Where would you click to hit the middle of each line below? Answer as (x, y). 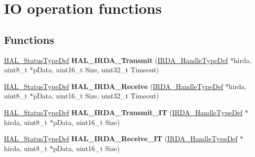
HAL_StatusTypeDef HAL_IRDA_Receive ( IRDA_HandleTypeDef (114, 86)
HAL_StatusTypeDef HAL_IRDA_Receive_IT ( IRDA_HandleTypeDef (121, 139)
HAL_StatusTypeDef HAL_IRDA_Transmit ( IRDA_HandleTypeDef (116, 60)
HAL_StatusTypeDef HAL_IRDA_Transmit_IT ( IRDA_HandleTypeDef (123, 112)
